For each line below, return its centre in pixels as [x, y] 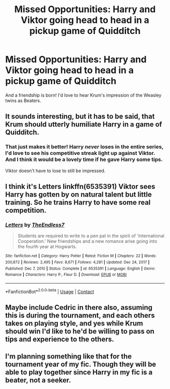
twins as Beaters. [23, 101]
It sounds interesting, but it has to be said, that [80, 117]
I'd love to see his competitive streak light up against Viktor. [80, 153]
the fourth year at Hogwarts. [47, 247]
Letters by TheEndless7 [35, 224]
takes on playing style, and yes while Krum [74, 323]
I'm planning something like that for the [69, 356]
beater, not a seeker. [38, 380]
